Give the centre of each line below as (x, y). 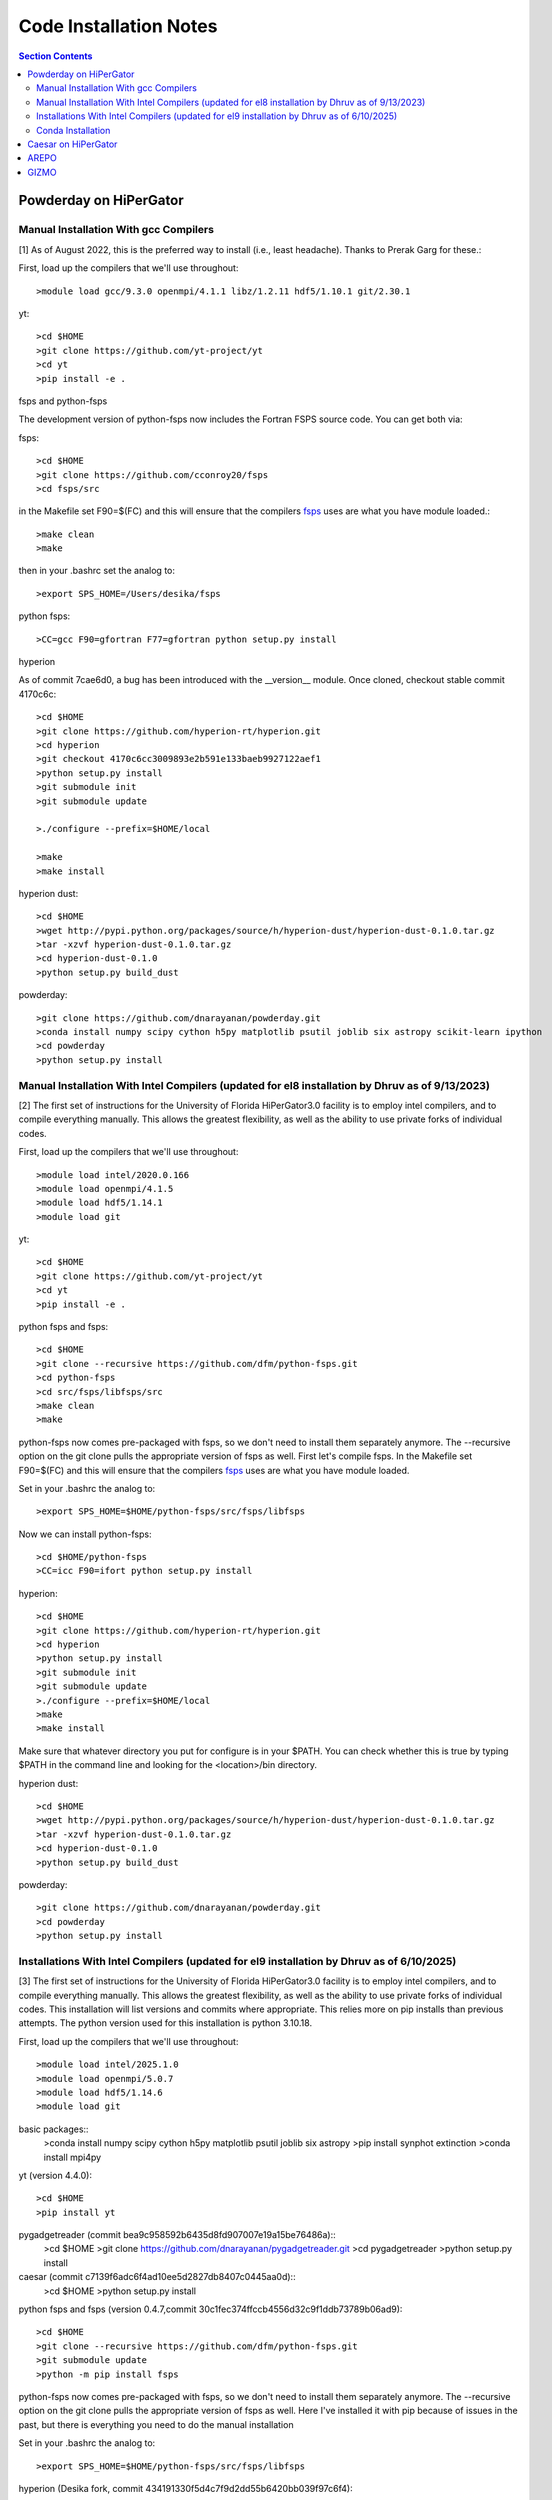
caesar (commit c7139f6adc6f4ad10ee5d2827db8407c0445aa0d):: (157, 2277)
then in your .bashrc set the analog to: (96, 571)
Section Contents (55, 56)
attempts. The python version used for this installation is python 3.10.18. (165, 2023)
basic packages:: (53, 2129)
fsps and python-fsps (63, 401)
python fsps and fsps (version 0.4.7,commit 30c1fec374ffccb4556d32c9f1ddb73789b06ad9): (210, 2309)
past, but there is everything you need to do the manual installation (156, 2424)
